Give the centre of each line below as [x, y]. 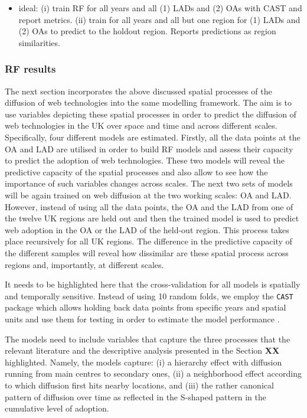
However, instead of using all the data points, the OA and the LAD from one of [149, 206]
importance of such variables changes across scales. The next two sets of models [149, 183]
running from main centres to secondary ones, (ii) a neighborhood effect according [153, 373]
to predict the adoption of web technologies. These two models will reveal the [145, 160]
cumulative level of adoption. [57, 408]
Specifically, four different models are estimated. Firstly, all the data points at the [153, 137]
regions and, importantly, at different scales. [84, 264]
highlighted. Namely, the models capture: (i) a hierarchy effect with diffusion [143, 362]
